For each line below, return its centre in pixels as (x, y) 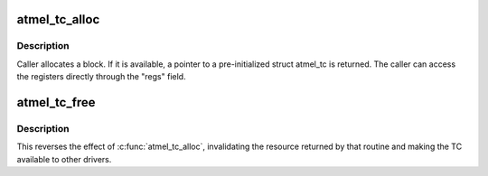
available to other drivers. (64, 159)
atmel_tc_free (56, 102)
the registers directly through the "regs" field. (101, 77)
